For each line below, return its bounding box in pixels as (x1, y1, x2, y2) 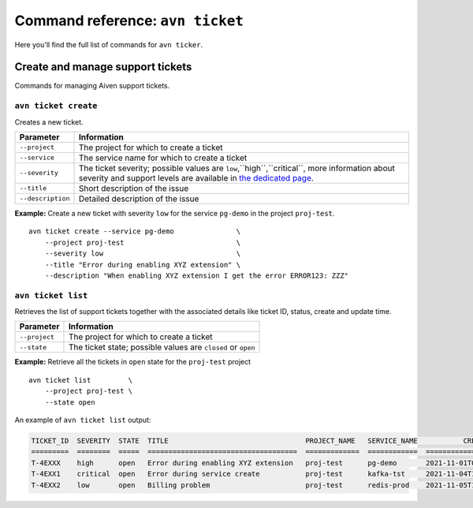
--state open (44, 398, 95, 406)
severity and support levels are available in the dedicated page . (78, 172, 315, 183)
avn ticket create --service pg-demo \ (28, 227, 240, 236)
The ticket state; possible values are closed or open (68, 342, 255, 353)
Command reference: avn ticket (14, 12, 244, 29)
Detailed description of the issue (78, 193, 199, 204)
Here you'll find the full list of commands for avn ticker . (14, 39, 203, 49)
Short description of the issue (78, 182, 189, 193)
